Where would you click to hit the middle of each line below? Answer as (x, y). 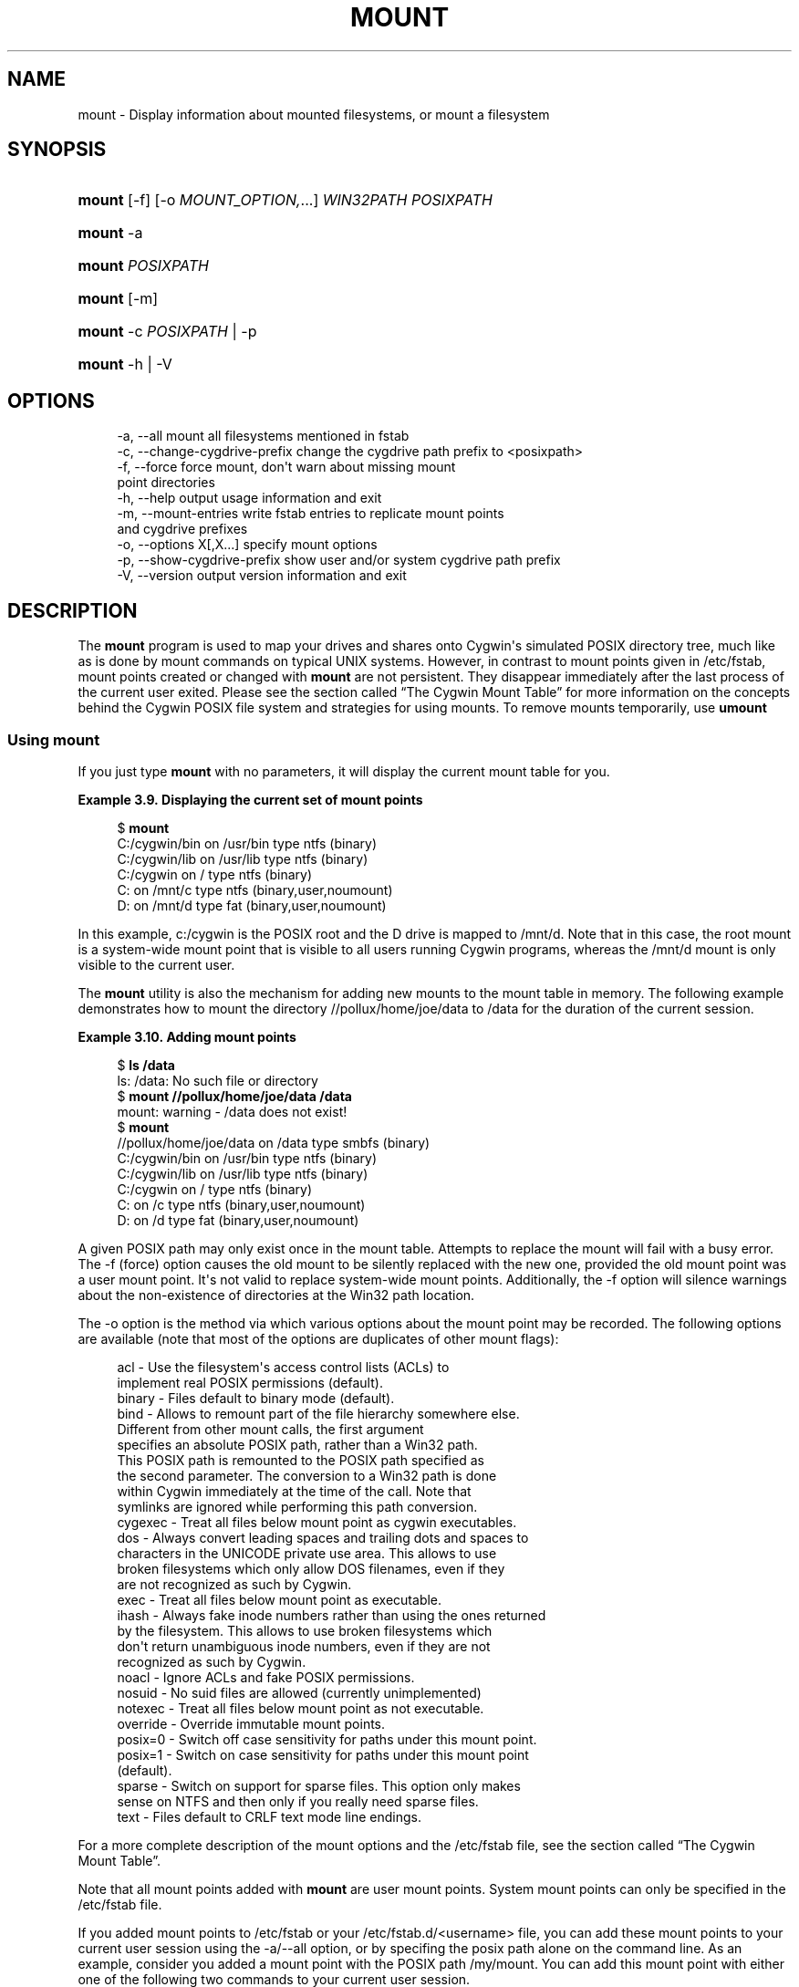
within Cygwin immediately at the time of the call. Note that (294, 1491)
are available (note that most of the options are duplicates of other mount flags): (318, 1338)
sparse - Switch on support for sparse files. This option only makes (319, 1785)
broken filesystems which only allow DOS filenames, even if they (311, 1568)
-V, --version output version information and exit (262, 576)
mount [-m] (118, 299)
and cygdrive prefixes (182, 529)
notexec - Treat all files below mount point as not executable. (301, 1708)
